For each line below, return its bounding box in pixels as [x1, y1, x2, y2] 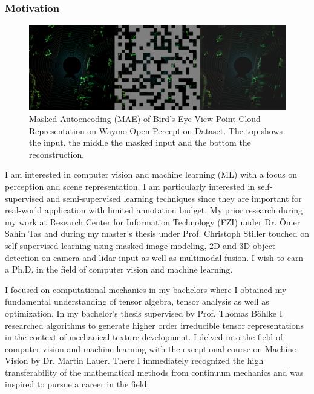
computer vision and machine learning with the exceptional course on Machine [5, 342, 296, 355]
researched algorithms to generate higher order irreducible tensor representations [5, 318, 304, 331]
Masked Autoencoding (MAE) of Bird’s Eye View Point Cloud [29, 112, 261, 124]
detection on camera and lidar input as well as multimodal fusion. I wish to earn [5, 251, 304, 263]
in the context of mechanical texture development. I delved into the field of [5, 331, 283, 343]
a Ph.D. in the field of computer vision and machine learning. [5, 263, 233, 276]
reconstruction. [29, 147, 85, 160]
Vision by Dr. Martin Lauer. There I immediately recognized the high [5, 354, 264, 367]
